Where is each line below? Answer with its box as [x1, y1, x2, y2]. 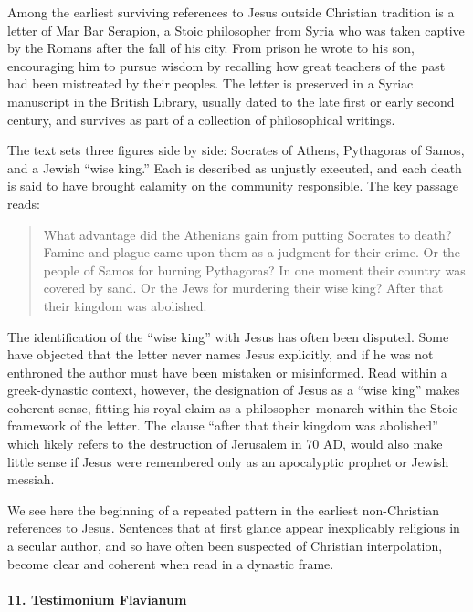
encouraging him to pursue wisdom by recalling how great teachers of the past [7, 56, 446, 75]
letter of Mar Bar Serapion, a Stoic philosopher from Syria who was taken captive [7, 20, 465, 39]
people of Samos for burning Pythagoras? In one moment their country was [43, 260, 466, 279]
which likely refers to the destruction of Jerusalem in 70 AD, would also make [7, 434, 443, 453]
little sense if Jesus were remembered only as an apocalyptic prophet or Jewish [7, 451, 449, 471]
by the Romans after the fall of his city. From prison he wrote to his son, [7, 38, 415, 57]
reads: [7, 193, 40, 213]
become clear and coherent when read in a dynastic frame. [7, 554, 334, 573]
